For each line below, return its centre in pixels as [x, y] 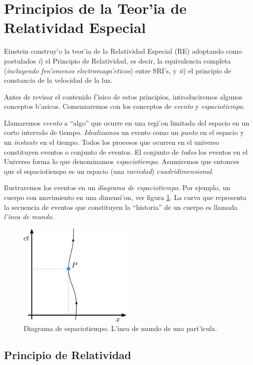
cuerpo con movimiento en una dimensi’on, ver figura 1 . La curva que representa [125, 197]
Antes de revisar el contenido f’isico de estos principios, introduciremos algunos [123, 96]
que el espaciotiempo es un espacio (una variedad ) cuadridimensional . [109, 171]
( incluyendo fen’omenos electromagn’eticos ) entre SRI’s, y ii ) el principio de [118, 70]
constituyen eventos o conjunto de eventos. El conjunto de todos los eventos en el [126, 151]
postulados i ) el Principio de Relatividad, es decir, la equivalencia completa [117, 60]
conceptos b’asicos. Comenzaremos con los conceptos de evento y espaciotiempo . [124, 106]
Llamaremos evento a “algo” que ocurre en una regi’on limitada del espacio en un [127, 122]
